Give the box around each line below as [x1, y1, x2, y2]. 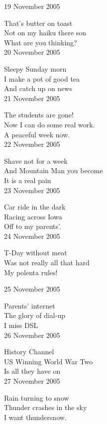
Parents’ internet [4, 300, 55, 311]
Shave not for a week [4, 155, 68, 166]
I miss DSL [4, 320, 38, 330]
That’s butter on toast [4, 17, 73, 28]
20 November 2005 [4, 47, 60, 57]
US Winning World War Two [4, 356, 93, 366]
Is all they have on [4, 366, 61, 376]
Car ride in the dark [4, 202, 66, 212]
